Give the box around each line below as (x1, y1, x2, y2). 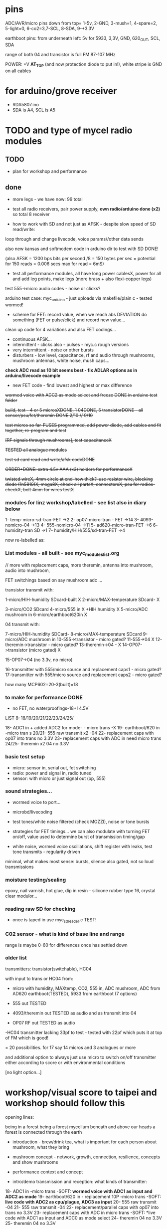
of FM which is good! (5, 1035, 49, 1041)
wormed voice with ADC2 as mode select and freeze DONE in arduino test (5, 392, 158, 398)
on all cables (5, 68, 31, 74)
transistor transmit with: (5, 586, 54, 592)
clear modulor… (5, 893, 37, 899)
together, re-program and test (5, 428, 66, 434)
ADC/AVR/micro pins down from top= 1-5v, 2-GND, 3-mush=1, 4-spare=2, (5, 20, 158, 26)
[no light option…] (5, 1069, 42, 1075)
